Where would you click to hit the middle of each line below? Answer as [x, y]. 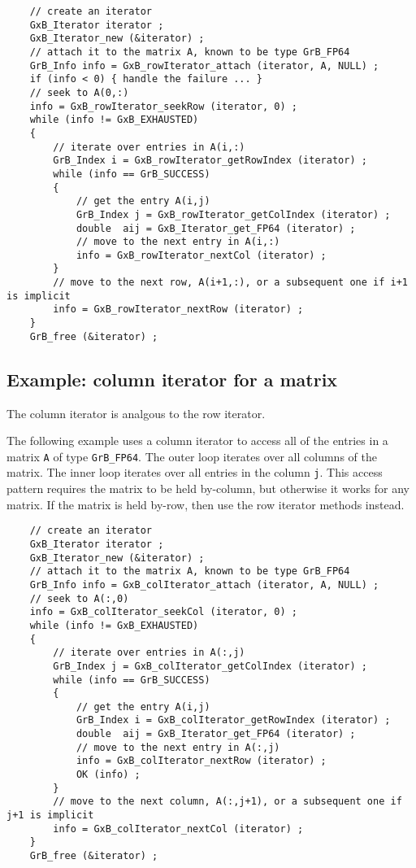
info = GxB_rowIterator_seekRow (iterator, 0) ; [163, 106]
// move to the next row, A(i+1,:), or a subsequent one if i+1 [230, 283]
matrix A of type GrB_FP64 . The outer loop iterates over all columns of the [192, 456]
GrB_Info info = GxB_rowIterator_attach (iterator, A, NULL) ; [204, 65]
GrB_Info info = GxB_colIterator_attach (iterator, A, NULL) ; [204, 584]
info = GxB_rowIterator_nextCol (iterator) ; [201, 255]
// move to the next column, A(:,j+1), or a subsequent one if [227, 802]
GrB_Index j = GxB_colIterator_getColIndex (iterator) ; [210, 666]
